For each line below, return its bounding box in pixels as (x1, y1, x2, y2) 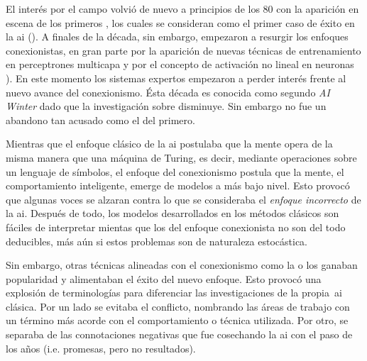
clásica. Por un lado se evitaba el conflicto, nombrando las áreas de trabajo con (6, 299, 350, 313)
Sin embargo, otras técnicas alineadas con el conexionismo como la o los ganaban (6, 257, 358, 272)
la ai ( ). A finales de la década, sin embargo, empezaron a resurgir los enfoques (6, 29, 349, 44)
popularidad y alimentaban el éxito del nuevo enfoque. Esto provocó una (6, 271, 322, 286)
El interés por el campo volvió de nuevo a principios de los (6, 1, 260, 16)
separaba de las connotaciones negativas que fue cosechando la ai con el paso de (6, 327, 353, 342)
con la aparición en (276, 1, 359, 16)
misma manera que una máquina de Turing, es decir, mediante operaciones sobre (6, 150, 357, 165)
